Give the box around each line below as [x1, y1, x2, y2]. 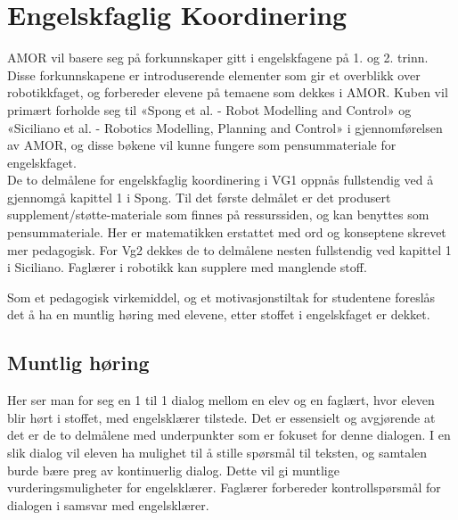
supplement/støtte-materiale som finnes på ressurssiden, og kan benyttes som [7, 205, 429, 224]
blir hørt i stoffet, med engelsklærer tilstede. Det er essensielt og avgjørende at [7, 408, 436, 426]
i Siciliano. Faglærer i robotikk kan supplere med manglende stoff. [7, 258, 367, 277]
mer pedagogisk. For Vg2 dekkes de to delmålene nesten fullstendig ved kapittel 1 [7, 240, 452, 259]
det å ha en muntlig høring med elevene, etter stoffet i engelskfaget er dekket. [7, 305, 430, 324]
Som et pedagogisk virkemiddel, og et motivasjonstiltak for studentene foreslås [7, 287, 436, 306]
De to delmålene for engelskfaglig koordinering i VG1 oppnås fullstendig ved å [7, 170, 434, 189]
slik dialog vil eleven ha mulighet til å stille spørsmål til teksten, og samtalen [7, 443, 428, 462]
